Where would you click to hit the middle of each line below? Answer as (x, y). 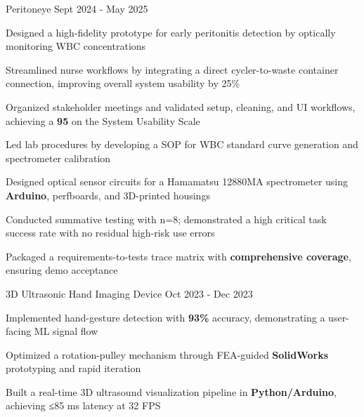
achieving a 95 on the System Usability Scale (103, 120)
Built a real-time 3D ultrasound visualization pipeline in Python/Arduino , (171, 391)
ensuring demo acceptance (62, 270)
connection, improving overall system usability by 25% (123, 83)
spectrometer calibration (58, 158)
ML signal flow (66, 331)
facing (19, 331)
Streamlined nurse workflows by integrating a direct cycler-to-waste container (172, 69)
